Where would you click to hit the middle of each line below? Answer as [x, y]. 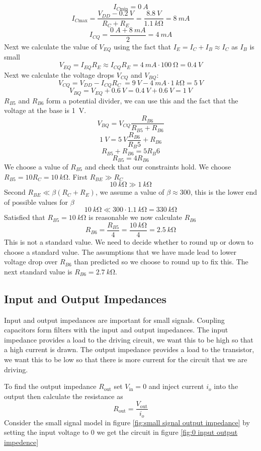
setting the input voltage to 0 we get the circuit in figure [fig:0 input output [121, 432]
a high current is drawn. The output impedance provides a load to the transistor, [129, 349]
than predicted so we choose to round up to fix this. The [161, 262]
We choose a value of [36, 167]
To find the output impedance [50, 386]
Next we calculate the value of [51, 47]
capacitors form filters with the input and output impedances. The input [116, 330]
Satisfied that [25, 217]
